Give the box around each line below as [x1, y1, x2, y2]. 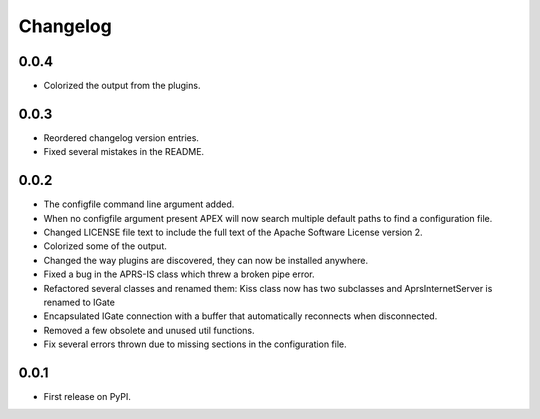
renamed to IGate [43, 296, 115, 308]
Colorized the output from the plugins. [43, 80, 201, 92]
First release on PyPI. [43, 391, 132, 403]
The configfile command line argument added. [43, 198, 235, 210]
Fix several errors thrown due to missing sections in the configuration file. [43, 338, 347, 350]
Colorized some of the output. [43, 240, 167, 252]
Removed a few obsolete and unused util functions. [43, 324, 255, 336]
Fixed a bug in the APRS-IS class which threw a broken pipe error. [43, 268, 315, 280]
